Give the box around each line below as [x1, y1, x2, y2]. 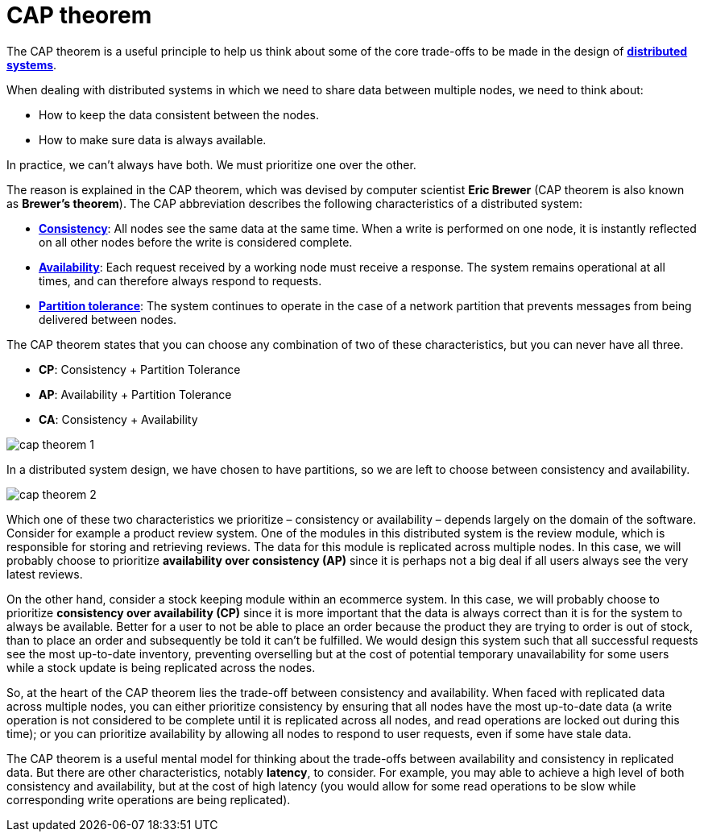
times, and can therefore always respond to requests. [39, 273, 322, 288]
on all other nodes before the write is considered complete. [39, 234, 353, 249]
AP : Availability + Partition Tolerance [39, 387, 232, 401]
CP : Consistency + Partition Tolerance [39, 362, 241, 376]
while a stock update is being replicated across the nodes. [6, 660, 316, 674]
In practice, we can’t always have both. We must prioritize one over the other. [6, 157, 416, 172]
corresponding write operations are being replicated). [6, 792, 291, 807]
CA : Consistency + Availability [39, 412, 198, 426]
